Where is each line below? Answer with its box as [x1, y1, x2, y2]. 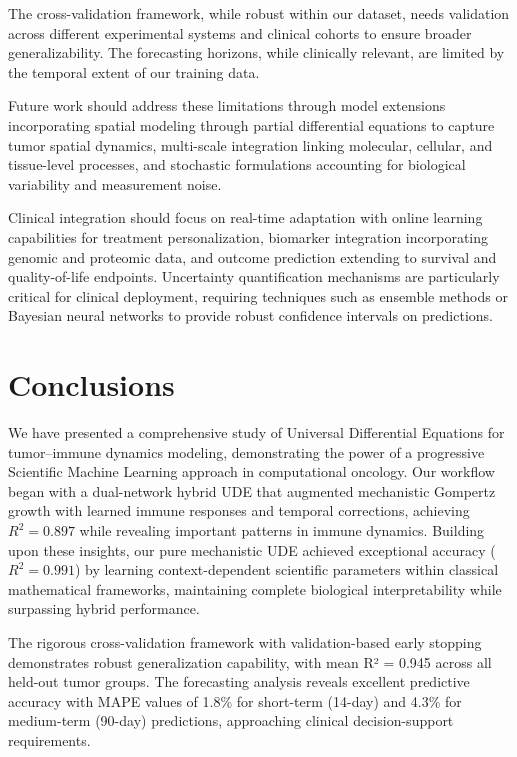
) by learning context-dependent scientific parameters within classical [74, 559, 499, 580]
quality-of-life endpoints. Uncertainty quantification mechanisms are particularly [8, 266, 500, 287]
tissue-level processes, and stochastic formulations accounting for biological [8, 154, 466, 175]
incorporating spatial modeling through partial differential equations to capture [8, 114, 495, 135]
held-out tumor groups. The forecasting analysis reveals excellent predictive [8, 671, 470, 692]
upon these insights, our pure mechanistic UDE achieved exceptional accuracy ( [8, 539, 496, 560]
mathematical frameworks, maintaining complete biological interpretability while [8, 578, 502, 599]
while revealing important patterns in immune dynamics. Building [79, 520, 485, 540]
